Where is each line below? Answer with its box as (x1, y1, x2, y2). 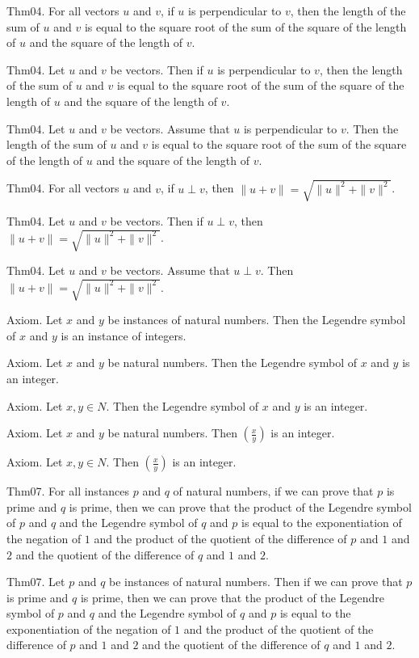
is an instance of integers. (61, 327, 186, 344)
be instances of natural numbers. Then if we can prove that (109, 573, 403, 590)
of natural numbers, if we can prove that (173, 483, 374, 500)
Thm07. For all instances (6, 483, 130, 500)
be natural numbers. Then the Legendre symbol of (107, 354, 358, 371)
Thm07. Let (6, 573, 65, 590)
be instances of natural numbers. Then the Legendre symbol (107, 311, 406, 328)
